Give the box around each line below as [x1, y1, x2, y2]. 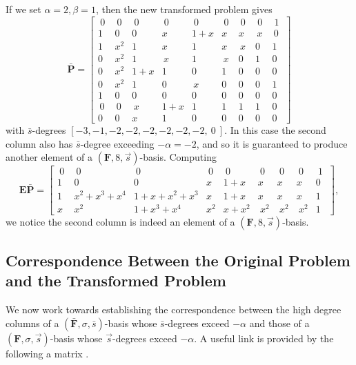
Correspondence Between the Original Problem [6, 250, 350, 271]
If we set [6, 2, 41, 16]
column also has [6, 136, 73, 150]
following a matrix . [6, 346, 89, 360]
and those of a [249, 315, 310, 330]
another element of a [6, 150, 93, 164]
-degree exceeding [80, 136, 155, 150]
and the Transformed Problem [6, 270, 226, 291]
